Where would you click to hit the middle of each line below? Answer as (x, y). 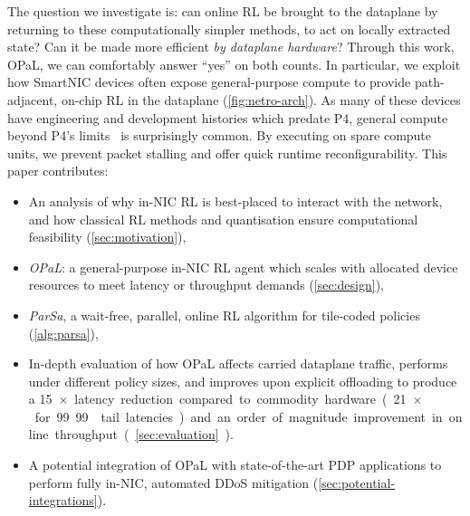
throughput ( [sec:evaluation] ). (144, 434)
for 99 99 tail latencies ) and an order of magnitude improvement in (239, 416)
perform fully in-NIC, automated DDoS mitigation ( (173, 482)
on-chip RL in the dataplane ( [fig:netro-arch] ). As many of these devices (261, 99)
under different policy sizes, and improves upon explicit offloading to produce (243, 381)
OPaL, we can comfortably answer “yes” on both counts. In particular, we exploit (234, 64)
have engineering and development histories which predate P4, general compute (228, 117)
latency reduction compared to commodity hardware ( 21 (240, 399)
